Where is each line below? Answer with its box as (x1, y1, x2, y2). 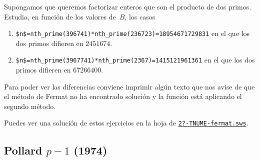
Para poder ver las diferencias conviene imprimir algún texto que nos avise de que (4, 81, 255, 91)
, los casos (124, 11, 155, 21)
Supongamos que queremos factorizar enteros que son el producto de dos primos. (4, 1, 251, 11)
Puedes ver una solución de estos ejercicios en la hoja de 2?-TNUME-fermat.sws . (4, 117, 248, 128)
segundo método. (4, 100, 56, 111)
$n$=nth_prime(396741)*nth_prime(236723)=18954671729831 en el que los (15, 28, 249, 38)
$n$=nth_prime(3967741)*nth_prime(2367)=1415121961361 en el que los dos (15, 54, 255, 65)
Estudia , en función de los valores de (4, 11, 116, 21)
